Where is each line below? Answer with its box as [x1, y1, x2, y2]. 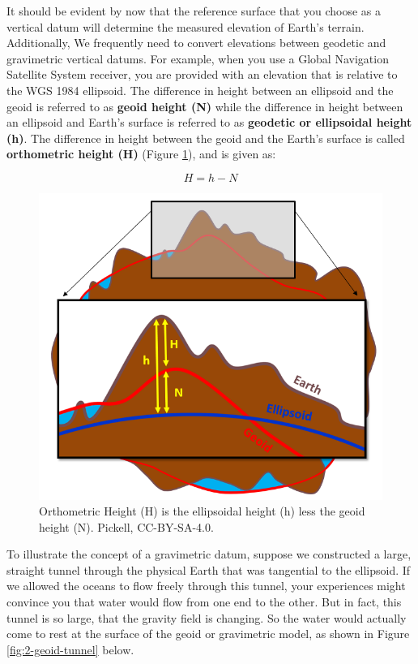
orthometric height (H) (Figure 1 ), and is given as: [6, 145, 276, 162]
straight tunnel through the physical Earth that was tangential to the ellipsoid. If [6, 561, 411, 578]
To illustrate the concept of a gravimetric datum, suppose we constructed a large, [6, 545, 412, 563]
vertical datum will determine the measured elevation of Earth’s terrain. [6, 18, 365, 35]
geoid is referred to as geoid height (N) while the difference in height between [6, 97, 403, 114]
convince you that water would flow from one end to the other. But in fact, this [6, 593, 402, 610]
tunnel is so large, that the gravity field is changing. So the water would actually [6, 609, 407, 626]
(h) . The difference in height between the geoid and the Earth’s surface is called [6, 129, 405, 146]
